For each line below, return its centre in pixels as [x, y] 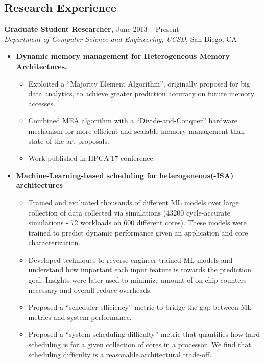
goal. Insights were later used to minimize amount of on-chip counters [137, 280]
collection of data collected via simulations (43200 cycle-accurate [129, 212]
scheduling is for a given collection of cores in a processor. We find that [140, 344]
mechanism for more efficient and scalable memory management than [137, 130]
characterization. [54, 242]
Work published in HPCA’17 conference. [92, 158]
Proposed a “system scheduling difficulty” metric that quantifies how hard [144, 334]
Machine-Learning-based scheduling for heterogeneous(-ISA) [125, 175]
